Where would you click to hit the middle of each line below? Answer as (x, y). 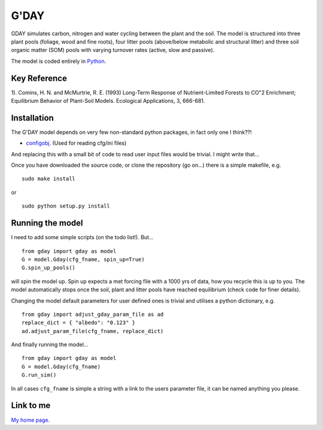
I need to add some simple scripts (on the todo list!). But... (82, 237)
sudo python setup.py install (66, 206)
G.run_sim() (39, 375)
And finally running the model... (50, 344)
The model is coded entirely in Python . (59, 61)
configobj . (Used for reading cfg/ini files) (76, 143)
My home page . (31, 420)
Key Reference (39, 78)
